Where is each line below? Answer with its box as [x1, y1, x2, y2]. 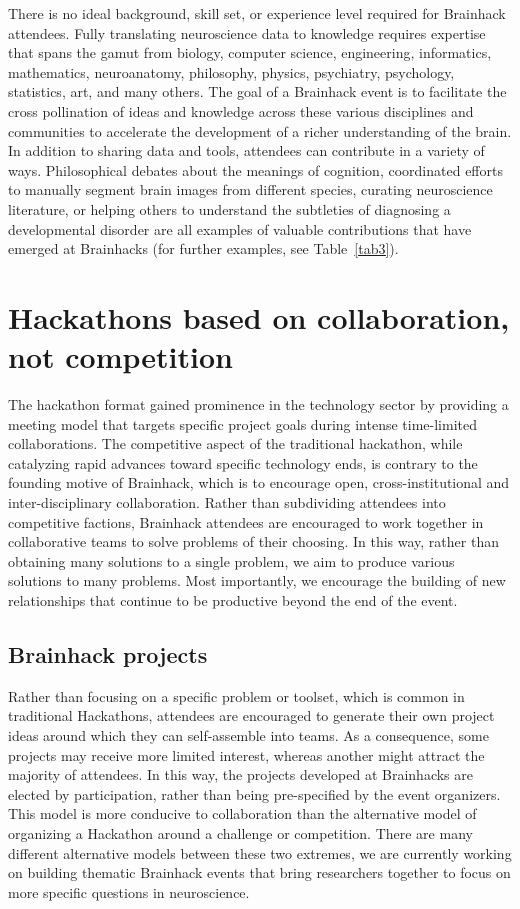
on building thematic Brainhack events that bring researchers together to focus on [8, 862, 511, 883]
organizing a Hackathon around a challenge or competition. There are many [8, 822, 473, 843]
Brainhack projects [8, 638, 208, 669]
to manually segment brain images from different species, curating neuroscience [8, 179, 493, 200]
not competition [8, 336, 233, 377]
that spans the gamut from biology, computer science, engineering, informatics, [8, 42, 492, 63]
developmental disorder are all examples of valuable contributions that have [8, 218, 472, 239]
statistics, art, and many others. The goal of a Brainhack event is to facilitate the [8, 81, 507, 102]
